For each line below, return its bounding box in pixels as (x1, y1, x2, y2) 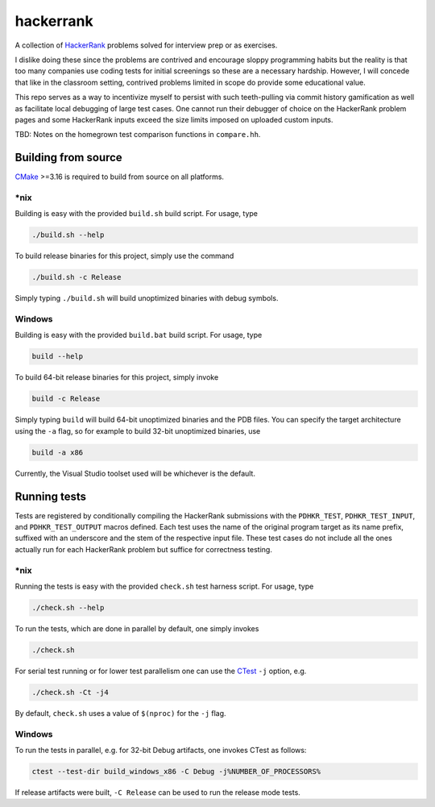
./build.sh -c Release (31, 272, 122, 282)
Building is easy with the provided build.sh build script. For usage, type (14, 209, 258, 218)
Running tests (14, 489, 87, 503)
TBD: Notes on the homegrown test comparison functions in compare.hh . (14, 130, 261, 139)
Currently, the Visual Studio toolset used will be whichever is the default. (14, 468, 255, 478)
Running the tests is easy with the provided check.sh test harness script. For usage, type (14, 581, 314, 591)
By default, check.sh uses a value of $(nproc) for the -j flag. (14, 708, 226, 718)
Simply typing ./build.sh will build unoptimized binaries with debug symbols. (14, 293, 279, 303)
